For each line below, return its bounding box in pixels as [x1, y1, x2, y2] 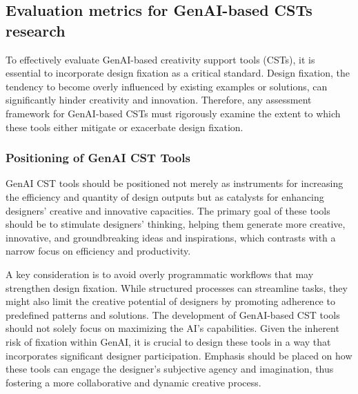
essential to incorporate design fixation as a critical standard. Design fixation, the [6, 66, 350, 80]
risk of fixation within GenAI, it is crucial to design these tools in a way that [6, 334, 331, 348]
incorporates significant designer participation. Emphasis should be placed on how [6, 348, 352, 362]
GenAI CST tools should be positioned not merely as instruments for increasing [6, 176, 344, 190]
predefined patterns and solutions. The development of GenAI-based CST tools [6, 307, 340, 322]
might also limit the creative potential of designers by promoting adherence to [6, 294, 335, 308]
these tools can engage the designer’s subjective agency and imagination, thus [6, 362, 334, 376]
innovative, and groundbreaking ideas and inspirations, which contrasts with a [6, 230, 336, 244]
